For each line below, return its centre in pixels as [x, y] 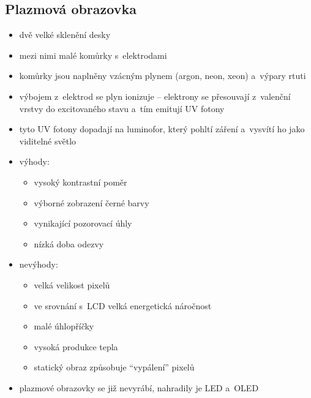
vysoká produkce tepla [76, 346]
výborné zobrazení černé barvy [92, 202]
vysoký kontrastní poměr [81, 182]
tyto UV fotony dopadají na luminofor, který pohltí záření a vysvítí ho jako [162, 129]
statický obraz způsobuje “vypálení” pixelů [114, 367]
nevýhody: [39, 264]
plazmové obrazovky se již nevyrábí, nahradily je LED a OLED [139, 387]
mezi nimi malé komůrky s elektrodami [93, 55]
